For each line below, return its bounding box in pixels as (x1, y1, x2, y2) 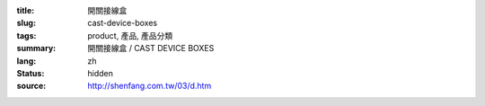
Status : (16, 67, 45, 78)
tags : (16, 30, 37, 40)
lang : (16, 55, 37, 66)
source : (16, 81, 47, 92)
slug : (16, 18, 36, 29)
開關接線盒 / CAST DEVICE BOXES (87, 43, 215, 54)
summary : (16, 43, 57, 54)
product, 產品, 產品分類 (87, 30, 173, 40)
